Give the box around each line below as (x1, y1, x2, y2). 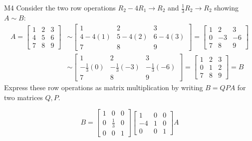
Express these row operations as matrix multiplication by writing (4, 82, 203, 93)
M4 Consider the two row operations (4, 2, 116, 12)
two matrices (4, 92, 43, 102)
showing (214, 2, 239, 12)
